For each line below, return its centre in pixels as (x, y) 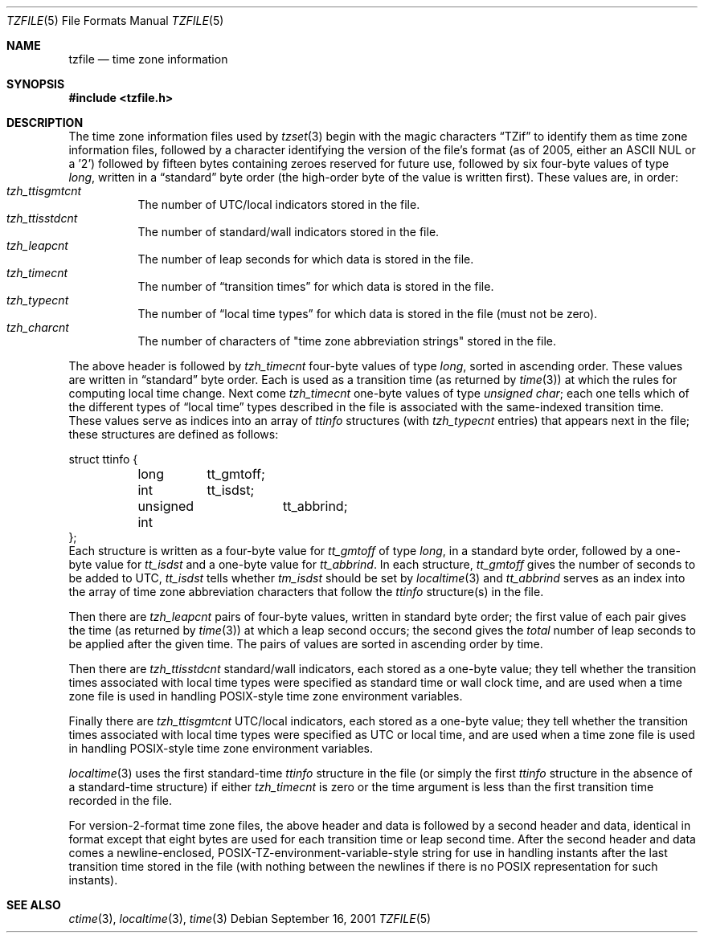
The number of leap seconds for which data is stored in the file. (306, 259)
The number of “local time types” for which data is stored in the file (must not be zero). (368, 314)
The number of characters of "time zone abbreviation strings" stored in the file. (347, 341)
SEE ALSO (34, 905)
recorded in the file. (120, 800)
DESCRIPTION (45, 122)
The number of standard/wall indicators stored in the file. (289, 232)
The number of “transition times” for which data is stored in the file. (316, 286)
